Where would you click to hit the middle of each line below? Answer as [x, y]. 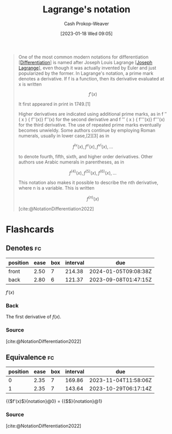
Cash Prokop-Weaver [87, 24]
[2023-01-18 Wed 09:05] [87, 33]
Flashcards [30, 230]
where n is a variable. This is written [56, 188]
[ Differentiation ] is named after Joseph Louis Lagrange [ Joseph [85, 62]
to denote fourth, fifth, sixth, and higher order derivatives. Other [85, 156]
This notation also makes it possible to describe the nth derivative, [88, 182]
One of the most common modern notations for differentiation [83, 57]
